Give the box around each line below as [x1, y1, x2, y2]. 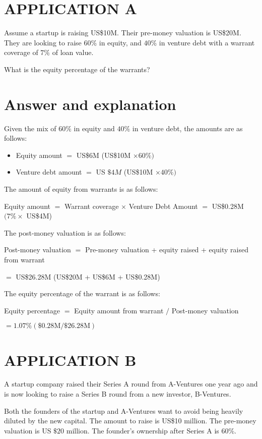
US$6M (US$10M [76, 149, 131, 160]
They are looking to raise [4, 37, 82, 47]
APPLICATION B [4, 349, 137, 370]
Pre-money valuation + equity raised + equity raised [85, 244, 248, 255]
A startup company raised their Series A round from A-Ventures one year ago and [4, 378, 258, 389]
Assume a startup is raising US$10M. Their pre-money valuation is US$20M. [4, 27, 241, 38]
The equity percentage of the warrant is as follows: [4, 288, 160, 299]
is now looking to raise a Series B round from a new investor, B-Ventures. [4, 389, 231, 399]
